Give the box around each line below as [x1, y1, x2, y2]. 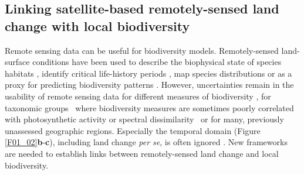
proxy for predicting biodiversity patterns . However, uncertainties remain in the [5, 78, 294, 91]
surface [5, 56, 30, 68]
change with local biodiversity [5, 16, 190, 35]
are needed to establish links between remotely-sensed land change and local [5, 147, 279, 159]
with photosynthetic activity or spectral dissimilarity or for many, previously [5, 113, 284, 125]
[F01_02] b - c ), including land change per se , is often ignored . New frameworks [5, 136, 288, 148]
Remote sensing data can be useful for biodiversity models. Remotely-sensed [5, 44, 279, 56]
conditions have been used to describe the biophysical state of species [32, 56, 282, 68]
